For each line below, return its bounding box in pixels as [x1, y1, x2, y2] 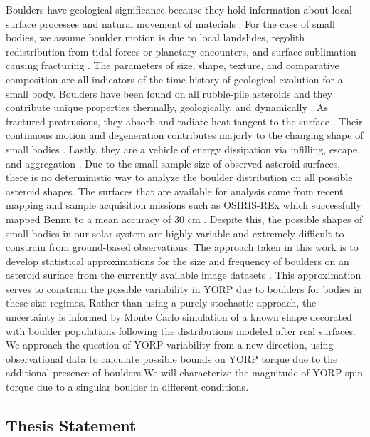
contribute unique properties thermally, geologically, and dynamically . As [6, 100, 329, 115]
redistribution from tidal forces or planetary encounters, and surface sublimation [6, 43, 356, 58]
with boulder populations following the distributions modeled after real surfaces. [6, 323, 356, 338]
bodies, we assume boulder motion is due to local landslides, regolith [6, 30, 305, 45]
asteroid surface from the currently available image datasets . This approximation [6, 267, 361, 282]
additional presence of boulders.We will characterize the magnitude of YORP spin [6, 365, 364, 380]
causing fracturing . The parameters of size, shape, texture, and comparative [6, 58, 339, 73]
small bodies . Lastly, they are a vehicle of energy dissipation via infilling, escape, [6, 141, 361, 156]
